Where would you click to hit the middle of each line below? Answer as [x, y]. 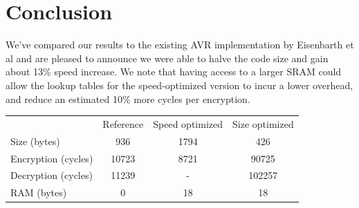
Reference [123, 123]
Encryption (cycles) [52, 158]
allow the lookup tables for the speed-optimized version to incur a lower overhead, [179, 85]
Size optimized [263, 123]
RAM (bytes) [39, 192]
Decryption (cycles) [52, 175]
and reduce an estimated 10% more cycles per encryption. [128, 98]
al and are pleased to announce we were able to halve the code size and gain [167, 58]
